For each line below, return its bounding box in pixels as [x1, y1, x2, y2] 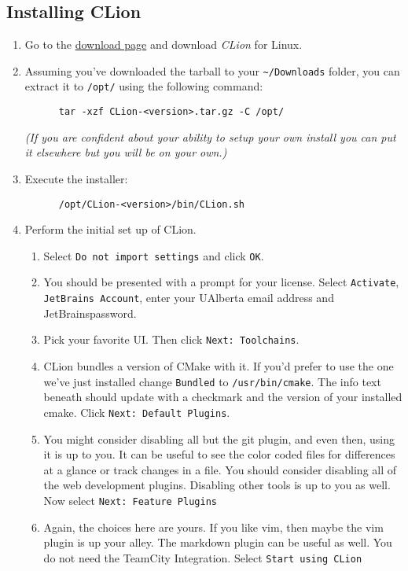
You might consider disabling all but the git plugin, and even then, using [43, 430, 395, 447]
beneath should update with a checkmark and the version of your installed [43, 389, 402, 405]
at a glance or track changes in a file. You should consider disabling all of [43, 461, 397, 477]
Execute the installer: [24, 170, 128, 186]
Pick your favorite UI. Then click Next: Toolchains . [43, 331, 300, 348]
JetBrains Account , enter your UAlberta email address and [43, 289, 334, 306]
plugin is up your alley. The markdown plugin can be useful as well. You [43, 534, 392, 551]
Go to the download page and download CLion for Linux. [24, 36, 303, 53]
